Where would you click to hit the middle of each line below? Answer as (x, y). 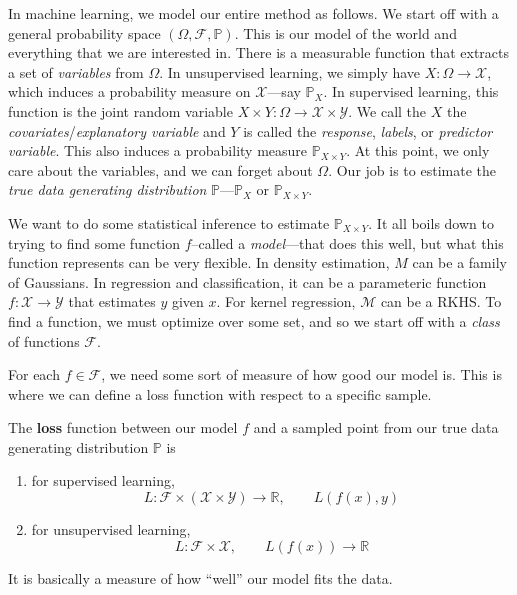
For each (34, 374)
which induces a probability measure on (129, 91)
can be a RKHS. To (441, 301)
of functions (44, 340)
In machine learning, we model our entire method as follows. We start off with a (253, 13)
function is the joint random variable (120, 110)
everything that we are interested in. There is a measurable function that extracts (259, 52)
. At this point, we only (418, 150)
